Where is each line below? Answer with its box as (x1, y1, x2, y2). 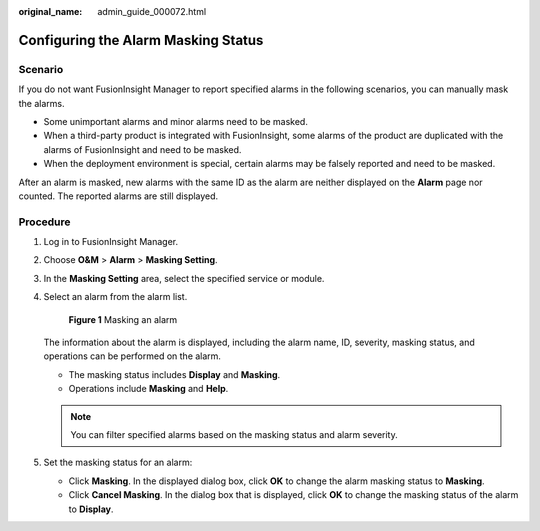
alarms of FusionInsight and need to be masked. (43, 143, 242, 155)
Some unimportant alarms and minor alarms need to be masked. (43, 115, 309, 127)
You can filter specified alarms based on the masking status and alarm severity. (70, 428, 399, 440)
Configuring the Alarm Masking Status (18, 31, 264, 49)
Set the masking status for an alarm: (43, 456, 193, 469)
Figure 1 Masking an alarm (68, 313, 178, 325)
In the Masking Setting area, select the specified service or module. (43, 272, 325, 284)
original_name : (18, 6, 83, 17)
